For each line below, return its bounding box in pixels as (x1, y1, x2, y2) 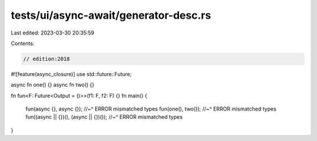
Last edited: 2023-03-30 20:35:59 (11, 29, 95, 36)
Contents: (11, 40, 35, 47)
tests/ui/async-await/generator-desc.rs (11, 9, 211, 22)
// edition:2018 (23, 56, 70, 62)
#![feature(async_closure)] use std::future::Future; (11, 70, 132, 77)
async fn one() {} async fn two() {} (11, 81, 95, 88)
